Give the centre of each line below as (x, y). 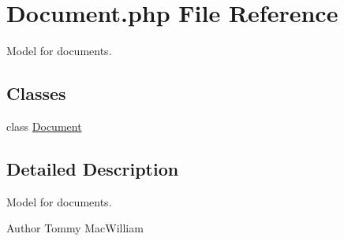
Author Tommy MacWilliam (75, 228)
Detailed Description (93, 168)
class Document (44, 126)
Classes (36, 93)
